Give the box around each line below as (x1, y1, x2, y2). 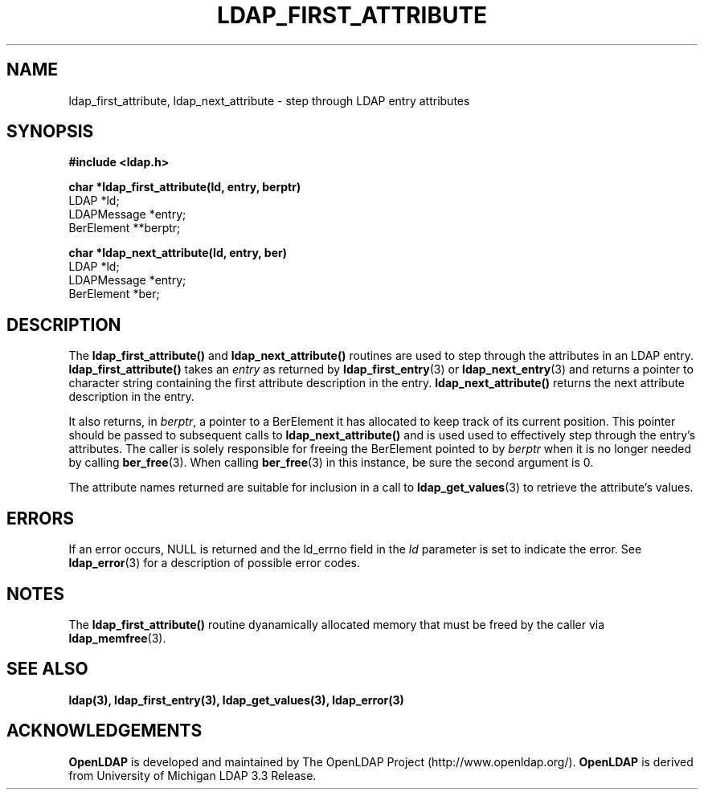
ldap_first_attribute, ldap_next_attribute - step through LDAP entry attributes (68, 93, 470, 108)
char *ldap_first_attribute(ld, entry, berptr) (68, 180, 301, 194)
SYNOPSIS (6, 121, 94, 142)
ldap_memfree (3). (68, 631, 166, 645)
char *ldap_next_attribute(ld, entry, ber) (68, 246, 287, 260)
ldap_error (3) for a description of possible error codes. (68, 556, 361, 570)
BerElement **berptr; (68, 221, 181, 235)
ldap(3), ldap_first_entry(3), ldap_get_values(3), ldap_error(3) (68, 692, 404, 707)
